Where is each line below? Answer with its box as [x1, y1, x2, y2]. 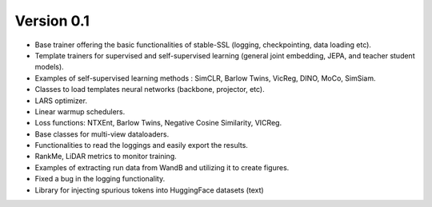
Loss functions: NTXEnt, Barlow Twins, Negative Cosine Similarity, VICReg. [34, 118, 282, 128]
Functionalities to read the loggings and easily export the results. [34, 141, 248, 150]
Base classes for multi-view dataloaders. [34, 129, 170, 139]
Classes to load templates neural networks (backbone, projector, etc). [34, 85, 266, 94]
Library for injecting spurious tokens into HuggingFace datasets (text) [34, 185, 264, 195]
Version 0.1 [14, 12, 90, 30]
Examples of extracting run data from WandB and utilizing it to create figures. [34, 162, 290, 172]
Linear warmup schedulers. [34, 106, 126, 116]
